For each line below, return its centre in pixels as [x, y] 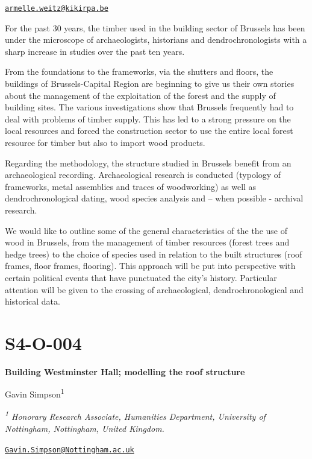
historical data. [33, 301]
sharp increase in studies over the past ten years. [95, 51]
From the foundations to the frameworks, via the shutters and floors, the [139, 71]
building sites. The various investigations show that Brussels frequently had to [149, 107]
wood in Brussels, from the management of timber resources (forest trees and [147, 242]
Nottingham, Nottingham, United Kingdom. [85, 428]
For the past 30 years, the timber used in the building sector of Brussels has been [155, 27]
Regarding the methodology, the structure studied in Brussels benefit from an [148, 163]
